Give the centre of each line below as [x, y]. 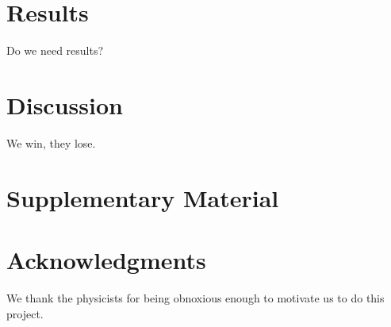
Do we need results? [55, 50]
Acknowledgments [106, 260]
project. [25, 313]
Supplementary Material [143, 197]
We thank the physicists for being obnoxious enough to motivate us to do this [195, 297]
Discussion [65, 104]
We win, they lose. [51, 142]
